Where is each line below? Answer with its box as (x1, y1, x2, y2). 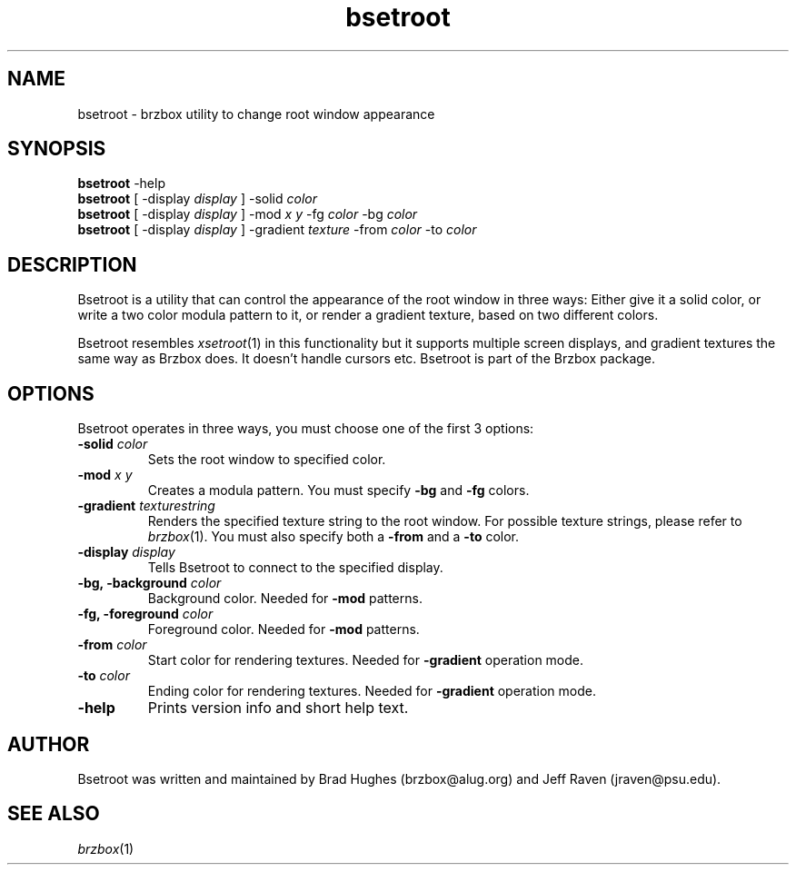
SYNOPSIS (7, 137, 106, 161)
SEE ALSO (7, 802, 100, 826)
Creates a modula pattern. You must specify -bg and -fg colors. (147, 482, 530, 499)
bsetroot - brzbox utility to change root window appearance (77, 105, 435, 122)
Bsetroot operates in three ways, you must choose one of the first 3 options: (77, 421, 534, 437)
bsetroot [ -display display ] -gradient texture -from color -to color (77, 222, 477, 238)
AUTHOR (7, 732, 90, 756)
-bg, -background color (77, 575, 222, 591)
